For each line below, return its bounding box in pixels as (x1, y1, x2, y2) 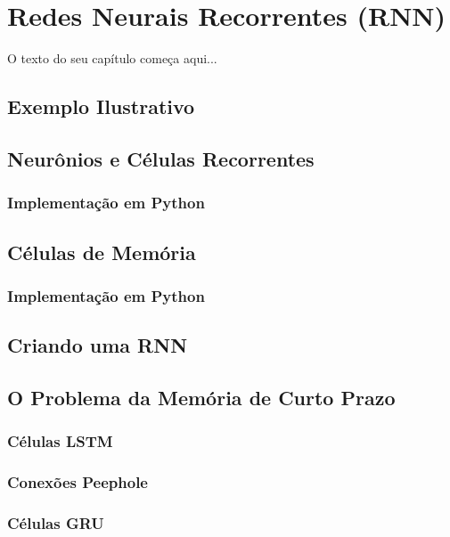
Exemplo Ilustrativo (7, 93, 195, 120)
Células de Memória (7, 238, 196, 265)
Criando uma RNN (7, 331, 188, 359)
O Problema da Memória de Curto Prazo (7, 383, 396, 411)
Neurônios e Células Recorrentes (7, 144, 315, 172)
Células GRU (7, 511, 104, 533)
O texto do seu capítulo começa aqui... (7, 49, 217, 68)
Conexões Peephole (7, 471, 148, 493)
